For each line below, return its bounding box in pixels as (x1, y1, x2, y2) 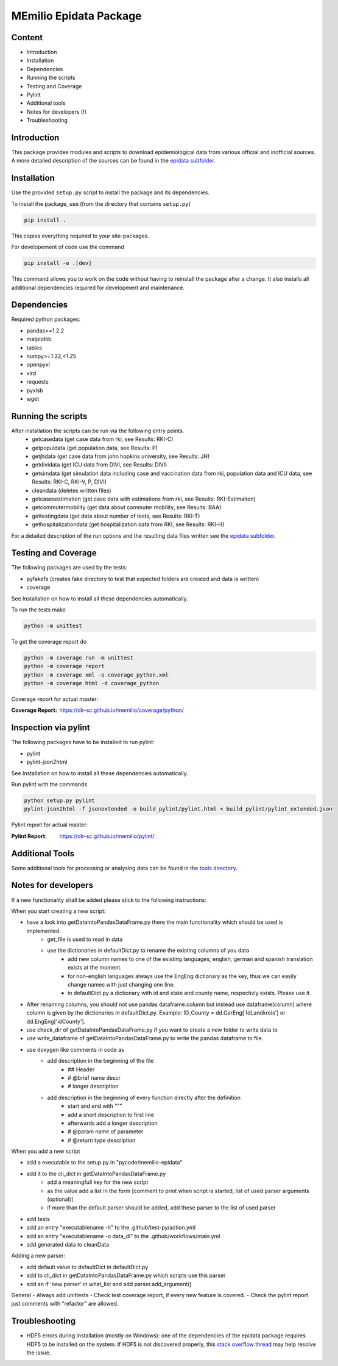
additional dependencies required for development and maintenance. (11, 284, 185, 291)
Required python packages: (11, 315, 81, 323)
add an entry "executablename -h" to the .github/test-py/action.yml (26, 1224, 196, 1231)
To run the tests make (11, 606, 66, 613)
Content (11, 32, 43, 43)
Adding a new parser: (11, 1252, 66, 1259)
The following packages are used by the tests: (11, 564, 127, 571)
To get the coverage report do (11, 638, 87, 645)
